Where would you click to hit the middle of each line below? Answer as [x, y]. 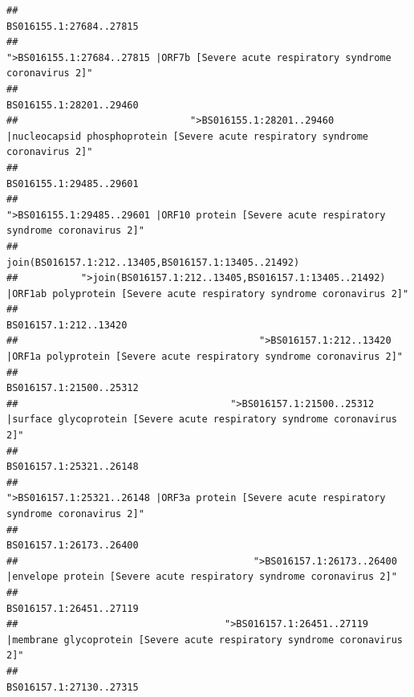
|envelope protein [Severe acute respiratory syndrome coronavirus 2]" [202, 577]
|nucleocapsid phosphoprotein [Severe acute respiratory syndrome [188, 136]
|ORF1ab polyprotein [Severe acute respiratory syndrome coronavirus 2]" [208, 293]
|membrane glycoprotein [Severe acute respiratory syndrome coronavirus [205, 640]
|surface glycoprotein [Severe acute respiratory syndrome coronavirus [202, 420]
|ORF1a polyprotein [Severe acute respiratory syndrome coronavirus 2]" [205, 357]
